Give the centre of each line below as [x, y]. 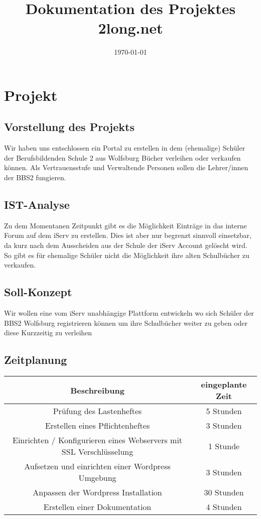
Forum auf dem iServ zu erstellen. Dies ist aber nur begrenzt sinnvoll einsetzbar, [128, 235]
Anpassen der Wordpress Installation [97, 492]
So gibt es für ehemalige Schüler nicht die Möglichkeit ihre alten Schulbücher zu [127, 255]
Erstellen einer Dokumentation [97, 507]
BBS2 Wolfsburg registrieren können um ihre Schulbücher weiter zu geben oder [126, 322]
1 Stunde [224, 446]
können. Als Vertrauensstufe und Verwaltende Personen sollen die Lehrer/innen [126, 167]
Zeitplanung [36, 360]
